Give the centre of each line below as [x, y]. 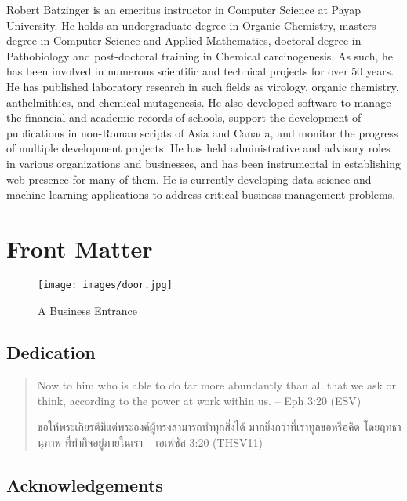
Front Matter [80, 248]
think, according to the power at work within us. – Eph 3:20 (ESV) [199, 400]
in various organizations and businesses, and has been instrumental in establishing [203, 163]
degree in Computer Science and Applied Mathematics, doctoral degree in [184, 40]
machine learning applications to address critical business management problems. [201, 194]
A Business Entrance [88, 310]
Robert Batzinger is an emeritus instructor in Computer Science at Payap [184, 9]
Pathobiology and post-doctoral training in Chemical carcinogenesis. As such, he [200, 55]
